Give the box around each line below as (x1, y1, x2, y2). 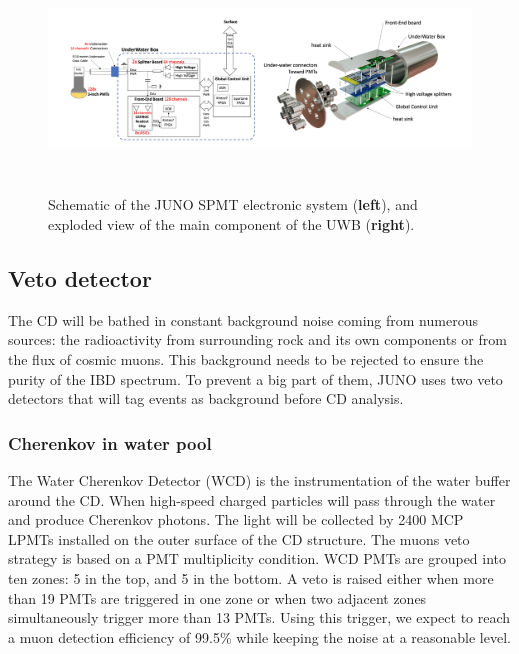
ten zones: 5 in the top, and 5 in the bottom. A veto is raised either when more (8, 567, 494, 588)
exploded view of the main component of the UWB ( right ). (48, 213, 415, 234)
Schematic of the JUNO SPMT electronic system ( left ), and (48, 194, 418, 215)
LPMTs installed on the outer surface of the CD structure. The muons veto (8, 528, 470, 549)
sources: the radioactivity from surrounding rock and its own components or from (8, 329, 507, 350)
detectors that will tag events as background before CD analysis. (8, 388, 404, 409)
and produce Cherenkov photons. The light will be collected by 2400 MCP (8, 509, 464, 530)
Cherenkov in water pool (8, 430, 212, 455)
